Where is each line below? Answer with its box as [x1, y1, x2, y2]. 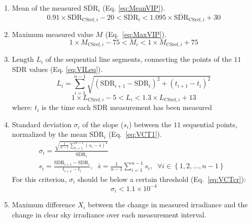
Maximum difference [12, 199, 76, 210]
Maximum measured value [12, 29, 94, 40]
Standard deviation [12, 119, 71, 129]
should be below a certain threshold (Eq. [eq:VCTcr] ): [78, 173, 246, 184]
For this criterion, [12, 173, 67, 184]
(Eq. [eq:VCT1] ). [108, 129, 162, 139]
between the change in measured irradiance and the [88, 199, 248, 210]
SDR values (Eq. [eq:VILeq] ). [12, 63, 103, 74]
